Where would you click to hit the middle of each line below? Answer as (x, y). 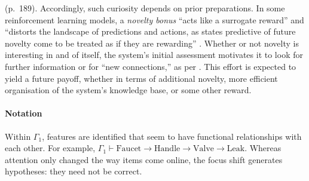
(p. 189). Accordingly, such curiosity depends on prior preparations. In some (145, 8)
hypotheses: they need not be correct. (74, 171)
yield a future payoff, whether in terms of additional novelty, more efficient (141, 78)
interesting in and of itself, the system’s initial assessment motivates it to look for (154, 55)
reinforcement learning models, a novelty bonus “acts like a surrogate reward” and (154, 19)
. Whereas (263, 148)
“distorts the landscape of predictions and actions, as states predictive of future (150, 31)
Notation (24, 113)
